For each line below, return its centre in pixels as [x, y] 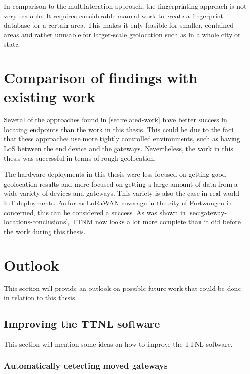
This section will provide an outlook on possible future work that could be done [123, 288]
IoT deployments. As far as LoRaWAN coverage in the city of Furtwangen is [118, 203]
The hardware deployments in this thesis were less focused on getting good [115, 174]
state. [12, 44]
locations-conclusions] [36, 222]
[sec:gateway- [208, 212]
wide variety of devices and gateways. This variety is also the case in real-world [122, 193]
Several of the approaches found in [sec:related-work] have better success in [116, 120]
